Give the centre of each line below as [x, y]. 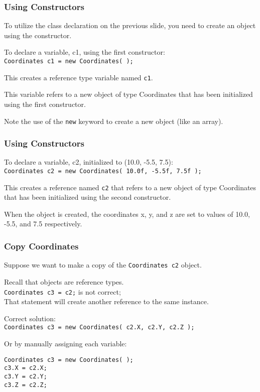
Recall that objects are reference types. [64, 281]
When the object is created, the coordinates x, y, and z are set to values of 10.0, [127, 214]
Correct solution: [30, 318]
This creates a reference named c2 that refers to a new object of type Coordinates [130, 187]
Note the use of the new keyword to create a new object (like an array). [114, 121]
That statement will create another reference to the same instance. [106, 301]
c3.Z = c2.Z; [26, 385]
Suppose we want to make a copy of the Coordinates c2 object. [103, 265]
